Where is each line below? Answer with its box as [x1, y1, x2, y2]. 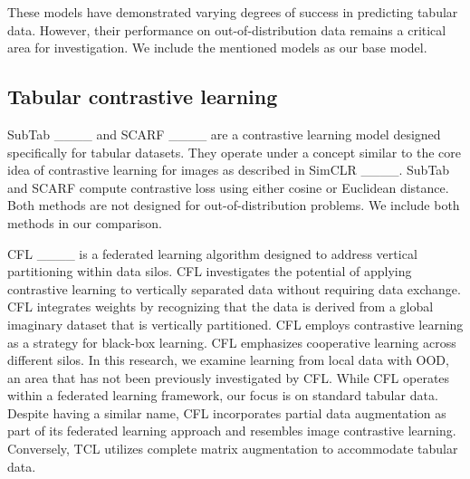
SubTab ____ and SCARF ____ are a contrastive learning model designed [7, 124, 441, 143]
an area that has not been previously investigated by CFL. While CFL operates [7, 368, 450, 387]
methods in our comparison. [7, 213, 162, 232]
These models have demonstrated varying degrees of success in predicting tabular [7, 3, 458, 21]
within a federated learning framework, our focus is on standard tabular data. [7, 386, 438, 405]
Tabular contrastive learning [7, 82, 278, 110]
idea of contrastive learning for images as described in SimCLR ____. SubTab [7, 160, 450, 179]
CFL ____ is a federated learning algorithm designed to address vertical [7, 244, 417, 263]
